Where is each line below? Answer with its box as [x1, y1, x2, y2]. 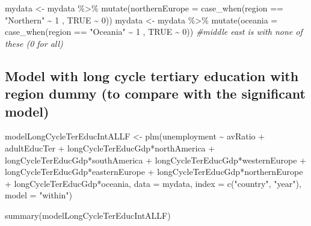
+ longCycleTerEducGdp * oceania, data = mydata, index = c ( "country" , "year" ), [5, 177, 301, 189]
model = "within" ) [5, 189, 73, 201]
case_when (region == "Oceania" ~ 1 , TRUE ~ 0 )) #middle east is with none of [5, 25, 303, 38]
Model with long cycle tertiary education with [5, 66, 299, 85]
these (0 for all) [5, 37, 63, 49]
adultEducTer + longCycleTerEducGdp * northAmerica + [5, 141, 215, 154]
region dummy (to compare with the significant [5, 84, 306, 103]
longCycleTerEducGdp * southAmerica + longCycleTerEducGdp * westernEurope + [5, 153, 306, 166]
